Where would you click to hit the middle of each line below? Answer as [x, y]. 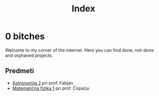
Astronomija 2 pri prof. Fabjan [43, 83]
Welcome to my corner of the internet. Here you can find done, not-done [79, 50]
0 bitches [25, 36]
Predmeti [20, 71]
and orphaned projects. [29, 55]
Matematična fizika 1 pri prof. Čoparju [51, 88]
